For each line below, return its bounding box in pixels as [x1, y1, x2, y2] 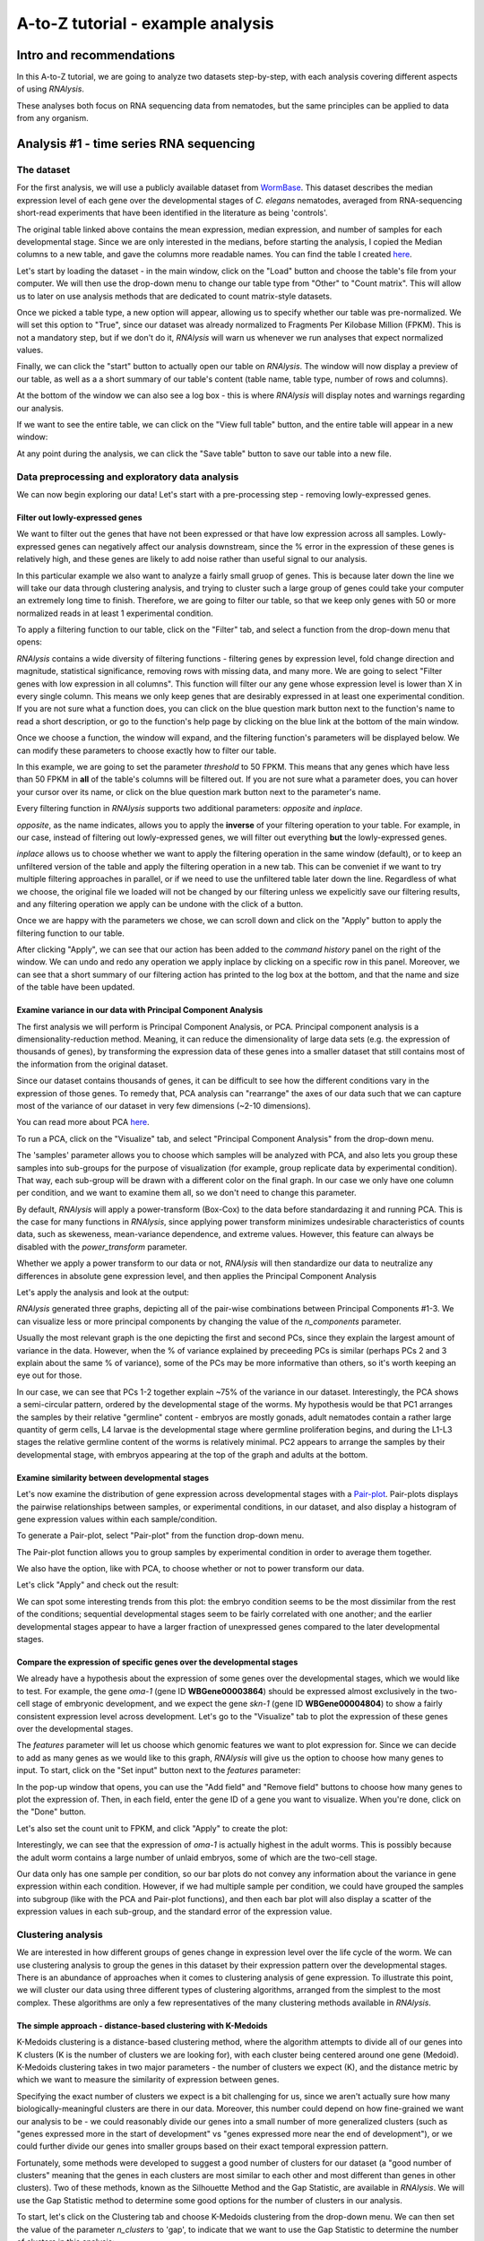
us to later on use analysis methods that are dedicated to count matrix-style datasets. [16, 290, 333, 301]
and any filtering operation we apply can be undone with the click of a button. [16, 898, 304, 909]
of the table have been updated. [16, 982, 135, 992]
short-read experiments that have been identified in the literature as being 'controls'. [16, 207, 328, 219]
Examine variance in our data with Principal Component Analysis [16, 1005, 264, 1016]
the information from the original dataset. [16, 1059, 169, 1069]
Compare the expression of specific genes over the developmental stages [16, 1657, 298, 1667]
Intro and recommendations [16, 48, 176, 63]
